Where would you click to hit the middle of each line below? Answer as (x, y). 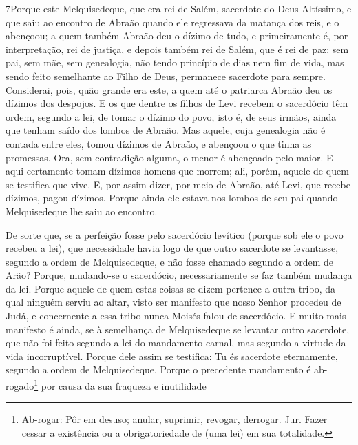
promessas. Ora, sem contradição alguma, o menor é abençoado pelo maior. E (169, 157)
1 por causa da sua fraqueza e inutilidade (120, 385)
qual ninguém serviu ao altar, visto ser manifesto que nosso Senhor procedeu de (173, 302)
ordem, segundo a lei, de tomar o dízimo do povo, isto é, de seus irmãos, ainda (171, 116)
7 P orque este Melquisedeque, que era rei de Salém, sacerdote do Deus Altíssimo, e (179, 8)
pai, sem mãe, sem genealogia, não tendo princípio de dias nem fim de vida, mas (175, 62)
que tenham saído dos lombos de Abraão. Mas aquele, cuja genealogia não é (166, 130)
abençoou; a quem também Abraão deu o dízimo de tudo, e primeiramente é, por (177, 36)
